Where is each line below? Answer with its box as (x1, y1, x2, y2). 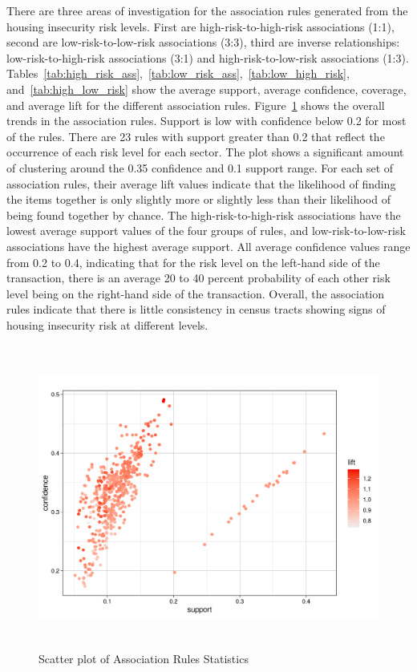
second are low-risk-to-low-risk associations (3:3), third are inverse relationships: (6, 34, 400, 51)
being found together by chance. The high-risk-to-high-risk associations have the (6, 206, 401, 223)
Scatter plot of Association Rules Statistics (38, 650, 249, 666)
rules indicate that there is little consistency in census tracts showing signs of (6, 301, 386, 318)
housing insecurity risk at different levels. (6, 316, 208, 333)
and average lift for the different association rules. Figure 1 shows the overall (6, 96, 385, 113)
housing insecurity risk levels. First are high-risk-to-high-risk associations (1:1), (6, 18, 395, 34)
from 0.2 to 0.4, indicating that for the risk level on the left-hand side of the (6, 253, 380, 270)
